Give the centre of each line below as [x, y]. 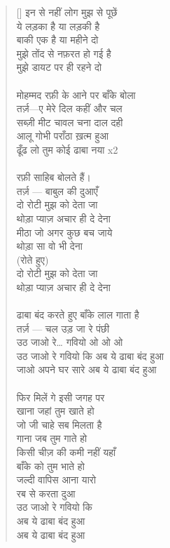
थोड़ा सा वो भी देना [49, 246]
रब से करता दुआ [46, 493]
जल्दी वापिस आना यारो [56, 480]
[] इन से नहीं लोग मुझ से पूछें [67, 12]
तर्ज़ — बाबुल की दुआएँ [57, 191]
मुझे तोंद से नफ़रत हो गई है [64, 53]
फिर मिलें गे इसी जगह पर [61, 397]
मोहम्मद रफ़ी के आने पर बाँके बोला [76, 94]
